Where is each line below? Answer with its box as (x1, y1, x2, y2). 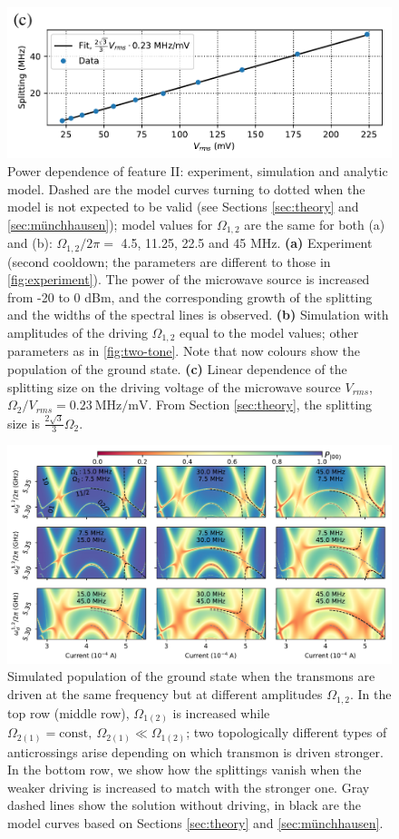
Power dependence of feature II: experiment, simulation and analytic (7, 161, 388, 180)
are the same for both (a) (244, 214, 385, 233)
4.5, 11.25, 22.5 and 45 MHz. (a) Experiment (121, 233, 373, 252)
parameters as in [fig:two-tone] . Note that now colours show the (7, 341, 360, 360)
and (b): (7, 233, 53, 252)
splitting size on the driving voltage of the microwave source (7, 377, 341, 396)
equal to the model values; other (180, 322, 359, 341)
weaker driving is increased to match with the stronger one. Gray (7, 777, 370, 796)
